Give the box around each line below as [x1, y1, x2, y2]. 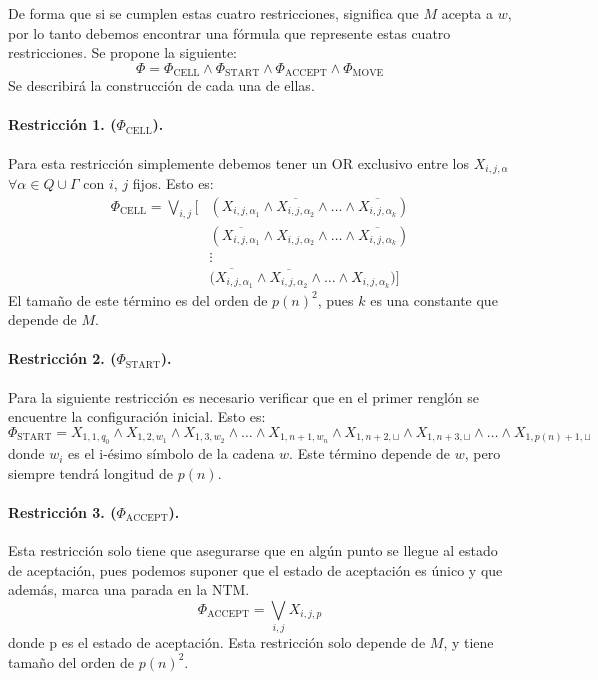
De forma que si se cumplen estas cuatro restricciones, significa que [8, 3, 419, 23]
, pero [464, 443, 501, 464]
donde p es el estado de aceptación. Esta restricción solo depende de [8, 632, 426, 653]
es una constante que [370, 289, 498, 310]
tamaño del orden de [8, 651, 135, 672]
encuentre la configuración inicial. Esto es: [8, 406, 266, 427]
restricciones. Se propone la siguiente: [8, 42, 238, 63]
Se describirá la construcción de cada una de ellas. [8, 75, 315, 96]
